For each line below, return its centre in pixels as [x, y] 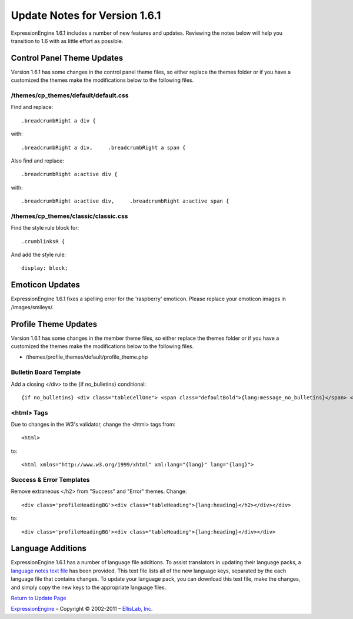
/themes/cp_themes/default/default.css [70, 95]
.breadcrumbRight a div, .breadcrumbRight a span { [104, 148]
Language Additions [49, 549]
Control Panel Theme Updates [67, 58]
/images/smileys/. [32, 307]
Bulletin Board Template [46, 372]
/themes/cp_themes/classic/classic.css [70, 216]
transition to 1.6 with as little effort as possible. [67, 41]
